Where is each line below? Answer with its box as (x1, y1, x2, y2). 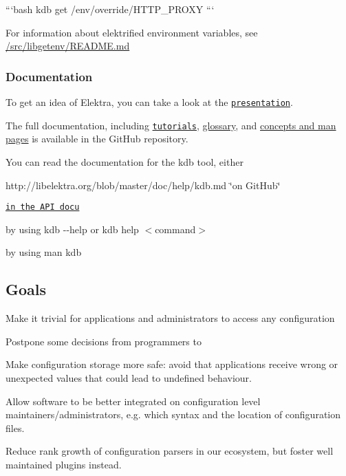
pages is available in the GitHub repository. (6, 131, 188, 146)
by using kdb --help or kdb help (6, 221, 139, 236)
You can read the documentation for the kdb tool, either (6, 154, 244, 169)
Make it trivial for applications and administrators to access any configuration (6, 311, 335, 325)
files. (6, 420, 25, 435)
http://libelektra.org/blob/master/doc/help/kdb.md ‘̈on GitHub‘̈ (6, 177, 281, 192)
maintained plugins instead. (6, 457, 122, 471)
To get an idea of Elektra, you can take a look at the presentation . (6, 95, 293, 109)
